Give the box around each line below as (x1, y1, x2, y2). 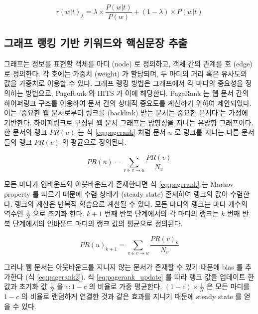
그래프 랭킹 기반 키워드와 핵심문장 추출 (4, 35, 188, 50)
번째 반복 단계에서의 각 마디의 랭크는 (104, 208, 219, 219)
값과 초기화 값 (4, 281, 47, 292)
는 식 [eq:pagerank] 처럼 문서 (78, 127, 166, 137)
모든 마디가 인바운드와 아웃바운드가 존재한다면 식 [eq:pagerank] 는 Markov (4, 179, 234, 189)
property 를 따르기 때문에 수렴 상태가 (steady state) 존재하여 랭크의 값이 (4, 189, 228, 199)
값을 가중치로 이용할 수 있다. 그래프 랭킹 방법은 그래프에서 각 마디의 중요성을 (4, 78, 244, 88)
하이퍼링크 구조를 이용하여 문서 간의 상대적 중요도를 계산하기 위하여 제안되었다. (4, 97, 252, 108)
